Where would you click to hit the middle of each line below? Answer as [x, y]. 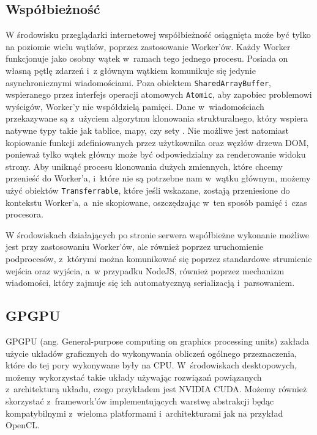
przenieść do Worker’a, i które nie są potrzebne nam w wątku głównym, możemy [158, 178]
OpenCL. [23, 425]
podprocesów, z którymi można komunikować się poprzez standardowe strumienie [159, 259]
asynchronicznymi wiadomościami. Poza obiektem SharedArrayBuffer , [138, 82]
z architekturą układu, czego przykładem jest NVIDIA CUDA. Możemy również [156, 389]
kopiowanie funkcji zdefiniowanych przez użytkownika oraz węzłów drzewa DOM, [157, 142]
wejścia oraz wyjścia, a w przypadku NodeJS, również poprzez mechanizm [145, 270]
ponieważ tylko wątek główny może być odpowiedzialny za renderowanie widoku [156, 154]
